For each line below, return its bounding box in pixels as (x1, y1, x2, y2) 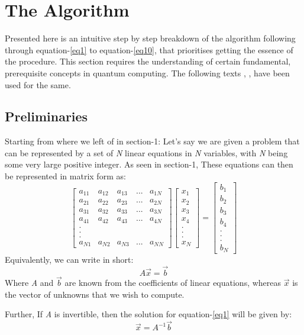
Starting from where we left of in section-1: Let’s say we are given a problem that (5, 135, 300, 147)
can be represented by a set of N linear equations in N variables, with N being (5, 146, 288, 159)
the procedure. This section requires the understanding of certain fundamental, (5, 55, 291, 67)
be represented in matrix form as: (5, 170, 126, 182)
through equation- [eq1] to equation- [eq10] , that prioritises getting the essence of (5, 43, 293, 56)
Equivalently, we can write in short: (5, 253, 134, 266)
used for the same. (5, 78, 71, 91)
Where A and (5, 276, 54, 289)
